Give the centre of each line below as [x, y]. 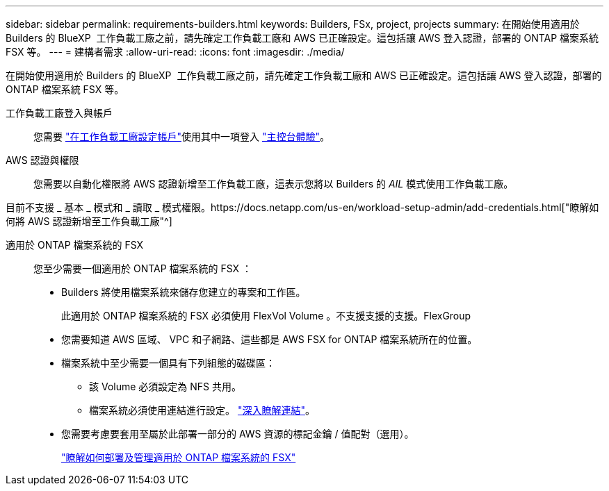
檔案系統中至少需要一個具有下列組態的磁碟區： [168, 363]
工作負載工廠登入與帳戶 [59, 113]
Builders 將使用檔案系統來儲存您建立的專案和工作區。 [184, 292]
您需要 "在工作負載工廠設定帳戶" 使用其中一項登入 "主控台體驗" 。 [181, 136]
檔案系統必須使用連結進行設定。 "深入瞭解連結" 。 [202, 410]
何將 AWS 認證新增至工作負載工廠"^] [89, 221]
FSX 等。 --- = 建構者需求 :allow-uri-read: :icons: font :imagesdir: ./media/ [175, 52]
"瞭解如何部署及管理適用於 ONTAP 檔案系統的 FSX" [179, 457]
